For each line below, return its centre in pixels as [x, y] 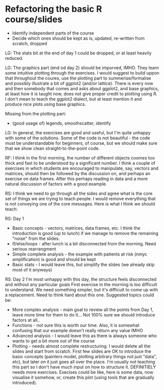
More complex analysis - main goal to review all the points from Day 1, [83, 310]
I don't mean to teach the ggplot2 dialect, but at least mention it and [73, 99]
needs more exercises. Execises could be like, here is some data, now [82, 372]
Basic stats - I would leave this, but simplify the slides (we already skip [83, 264]
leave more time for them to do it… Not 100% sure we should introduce [83, 314]
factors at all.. [26, 320]
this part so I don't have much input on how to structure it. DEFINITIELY [84, 367]
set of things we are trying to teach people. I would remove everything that [80, 198]
